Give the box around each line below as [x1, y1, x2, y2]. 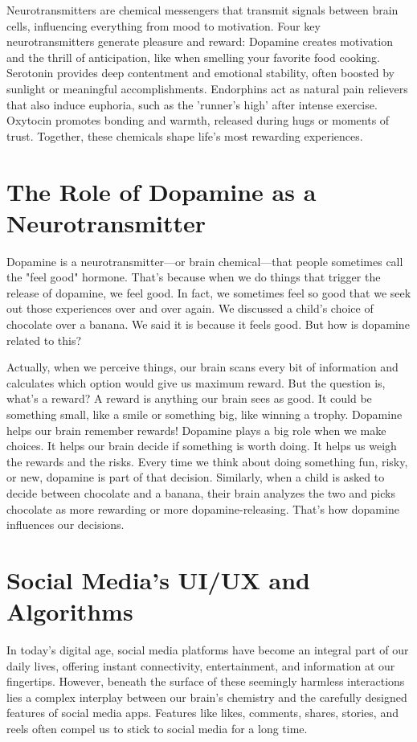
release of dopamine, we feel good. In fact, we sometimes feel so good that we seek [6, 284, 411, 301]
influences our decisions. [6, 516, 125, 533]
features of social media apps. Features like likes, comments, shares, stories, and [6, 704, 399, 721]
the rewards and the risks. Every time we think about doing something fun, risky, [6, 453, 408, 469]
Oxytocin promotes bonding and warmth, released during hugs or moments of [6, 112, 390, 129]
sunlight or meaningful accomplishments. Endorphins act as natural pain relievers [6, 80, 408, 96]
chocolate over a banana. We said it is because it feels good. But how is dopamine [6, 316, 410, 333]
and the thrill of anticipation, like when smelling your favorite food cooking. [6, 48, 380, 65]
